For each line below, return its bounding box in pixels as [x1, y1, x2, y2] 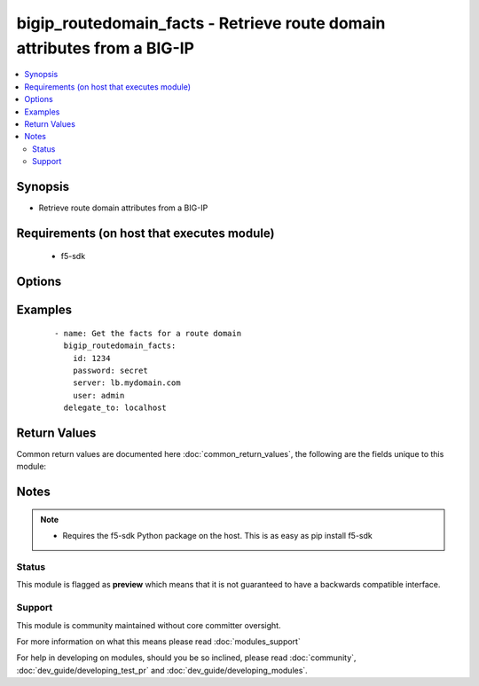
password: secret [72, 365, 148, 375]
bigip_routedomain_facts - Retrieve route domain [16, 13, 386, 33]
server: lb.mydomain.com [72, 378, 181, 388]
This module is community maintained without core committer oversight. [16, 619, 281, 630]
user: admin [72, 390, 125, 400]
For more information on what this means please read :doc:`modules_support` [16, 635, 301, 647]
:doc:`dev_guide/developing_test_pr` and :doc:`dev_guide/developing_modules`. [16, 665, 308, 675]
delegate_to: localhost [63, 403, 168, 413]
